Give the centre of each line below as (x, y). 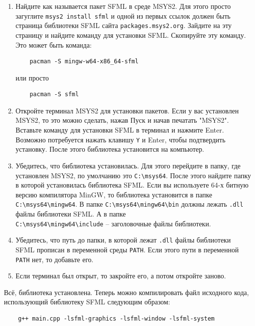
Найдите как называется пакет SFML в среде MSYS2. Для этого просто (123, 6)
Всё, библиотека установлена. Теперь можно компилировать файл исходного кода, (127, 292)
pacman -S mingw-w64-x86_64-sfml (84, 62)
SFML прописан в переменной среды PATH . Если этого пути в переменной (127, 249)
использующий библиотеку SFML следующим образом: (87, 302)
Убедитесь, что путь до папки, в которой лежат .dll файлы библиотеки (123, 240)
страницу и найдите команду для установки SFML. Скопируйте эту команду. (131, 35)
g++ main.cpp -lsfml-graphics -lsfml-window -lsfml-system (116, 319)
